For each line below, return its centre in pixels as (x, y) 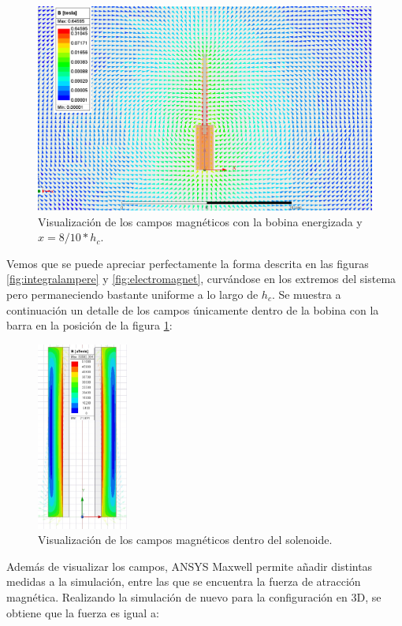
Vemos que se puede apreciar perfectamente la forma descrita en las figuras (188, 263)
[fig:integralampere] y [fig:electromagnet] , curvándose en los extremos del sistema (201, 279)
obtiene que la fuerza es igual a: (83, 612)
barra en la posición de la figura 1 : (89, 325)
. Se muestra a (306, 294)
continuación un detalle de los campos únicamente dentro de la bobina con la (193, 309)
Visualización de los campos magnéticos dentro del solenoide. (185, 540)
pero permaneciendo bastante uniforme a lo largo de (132, 294)
